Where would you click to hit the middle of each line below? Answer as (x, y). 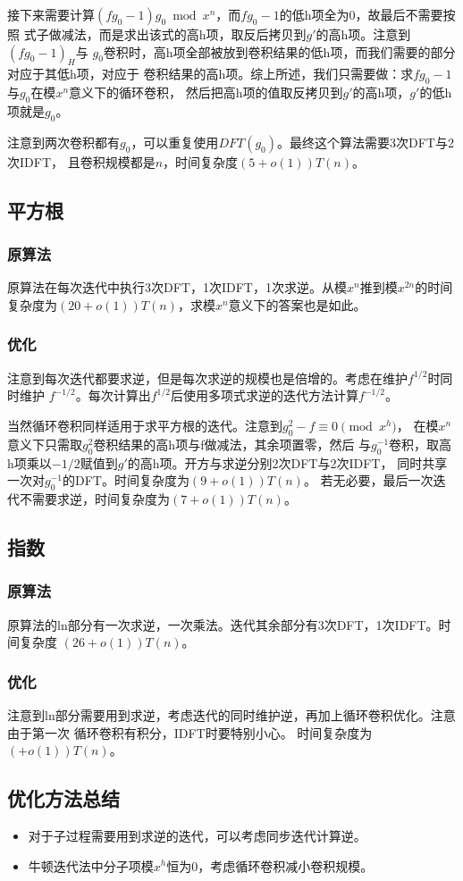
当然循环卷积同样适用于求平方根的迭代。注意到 (145, 425)
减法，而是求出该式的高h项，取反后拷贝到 (184, 34)
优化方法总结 (63, 798)
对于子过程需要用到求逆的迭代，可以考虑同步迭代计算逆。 (197, 835)
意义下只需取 (45, 444)
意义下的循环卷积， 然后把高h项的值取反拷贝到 (206, 92)
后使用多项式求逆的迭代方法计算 (265, 395)
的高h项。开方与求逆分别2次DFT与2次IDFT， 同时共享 (287, 462)
